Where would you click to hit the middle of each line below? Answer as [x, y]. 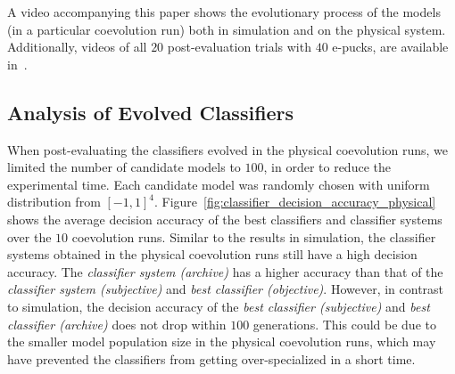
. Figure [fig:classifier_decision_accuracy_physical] [295, 202]
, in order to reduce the [327, 167]
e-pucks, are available [390, 47]
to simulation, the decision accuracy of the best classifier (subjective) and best [219, 306]
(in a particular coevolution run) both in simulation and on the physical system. [227, 29]
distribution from [54, 202]
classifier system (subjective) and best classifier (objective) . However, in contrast [226, 289]
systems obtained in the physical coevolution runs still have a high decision [212, 254]
